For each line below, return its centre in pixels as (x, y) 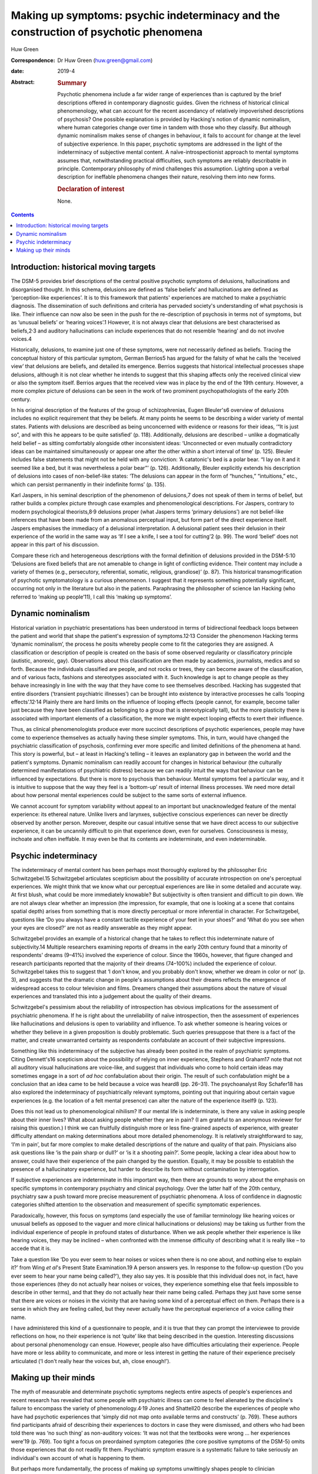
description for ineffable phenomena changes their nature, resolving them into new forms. (167, 177)
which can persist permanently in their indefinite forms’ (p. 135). (88, 484)
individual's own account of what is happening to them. (78, 1458)
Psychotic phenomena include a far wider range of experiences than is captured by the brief (170, 94)
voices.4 (21, 338)
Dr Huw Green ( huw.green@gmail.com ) (105, 60)
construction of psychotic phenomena (107, 32)
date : (17, 71)
